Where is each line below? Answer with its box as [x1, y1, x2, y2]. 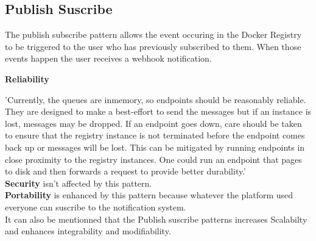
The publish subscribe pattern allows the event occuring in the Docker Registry [5, 28, 302, 41]
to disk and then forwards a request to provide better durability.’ [5, 165, 247, 178]
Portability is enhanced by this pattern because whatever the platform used [5, 189, 293, 201]
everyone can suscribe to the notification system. [5, 200, 186, 213]
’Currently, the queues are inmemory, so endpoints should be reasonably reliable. [5, 93, 306, 106]
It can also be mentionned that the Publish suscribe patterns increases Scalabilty [5, 212, 307, 225]
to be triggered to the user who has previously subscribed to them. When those [5, 40, 301, 52]
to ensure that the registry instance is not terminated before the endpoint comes [5, 129, 305, 142]
